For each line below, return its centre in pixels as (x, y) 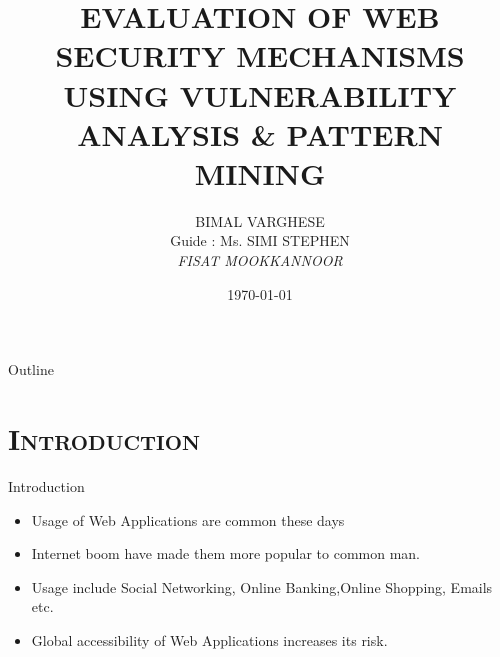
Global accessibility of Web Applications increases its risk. (209, 639)
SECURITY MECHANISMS (260, 55)
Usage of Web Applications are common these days (188, 519)
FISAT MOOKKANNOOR (260, 260)
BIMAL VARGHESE (260, 220)
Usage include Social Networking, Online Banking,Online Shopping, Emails (262, 586)
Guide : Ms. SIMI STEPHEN (260, 240)
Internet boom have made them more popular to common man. (226, 553)
